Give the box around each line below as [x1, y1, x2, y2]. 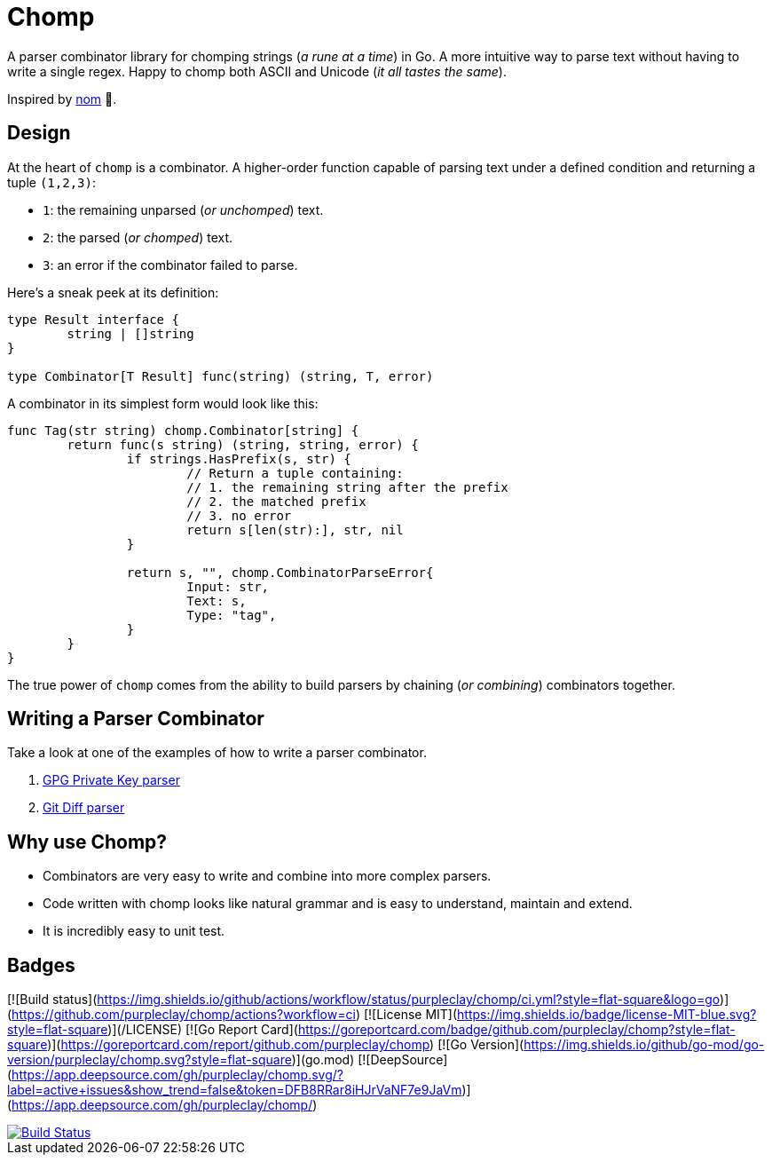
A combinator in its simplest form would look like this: [7, 395, 319, 411]
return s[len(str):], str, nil [186, 522, 404, 537]
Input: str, [186, 579, 270, 594]
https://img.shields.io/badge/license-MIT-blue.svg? [457, 1007, 757, 1023]
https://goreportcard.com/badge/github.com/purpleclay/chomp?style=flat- [297, 1022, 736, 1038]
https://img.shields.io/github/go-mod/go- [524, 1037, 765, 1053]
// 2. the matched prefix [186, 494, 366, 509]
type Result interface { [7, 312, 179, 327]
